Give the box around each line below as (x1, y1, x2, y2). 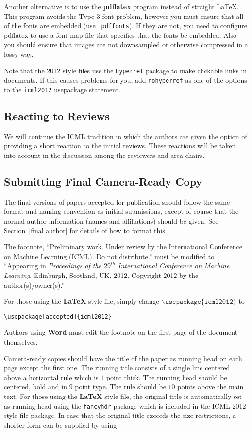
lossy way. (4, 49, 34, 59)
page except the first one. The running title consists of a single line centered (4, 363, 230, 373)
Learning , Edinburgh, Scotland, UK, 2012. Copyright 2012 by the (4, 270, 199, 280)
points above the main (177, 381, 244, 392)
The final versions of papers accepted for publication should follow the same (4, 196, 230, 207)
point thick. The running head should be (106, 372, 227, 382)
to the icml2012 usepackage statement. (4, 84, 120, 94)
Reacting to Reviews (4, 108, 110, 123)
